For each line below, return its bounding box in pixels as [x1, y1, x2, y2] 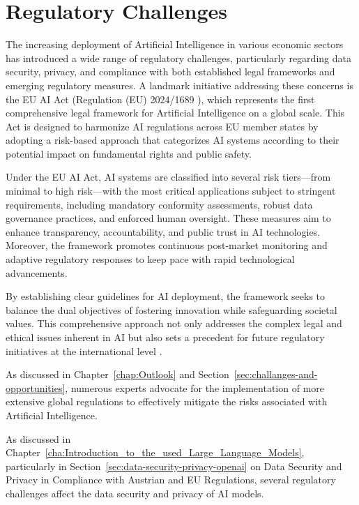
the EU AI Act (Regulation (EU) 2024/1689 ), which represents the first [6, 91, 315, 106]
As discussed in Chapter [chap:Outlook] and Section [6, 367, 229, 382]
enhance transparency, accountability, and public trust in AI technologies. [6, 224, 321, 239]
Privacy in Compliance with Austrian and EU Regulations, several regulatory [6, 472, 336, 487]
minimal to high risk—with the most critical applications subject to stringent [6, 183, 336, 198]
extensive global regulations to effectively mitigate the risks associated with [6, 394, 328, 409]
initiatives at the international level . [6, 343, 162, 358]
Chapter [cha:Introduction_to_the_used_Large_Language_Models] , [6, 445, 305, 460]
